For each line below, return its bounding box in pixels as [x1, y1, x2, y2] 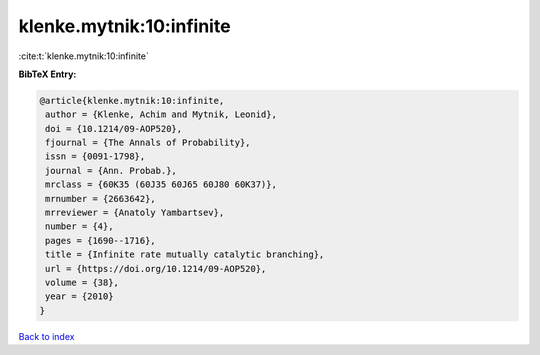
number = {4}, [45, 221, 114, 232]
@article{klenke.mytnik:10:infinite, [39, 95, 225, 106]
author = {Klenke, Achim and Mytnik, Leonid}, [45, 109, 277, 120]
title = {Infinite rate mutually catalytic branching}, [45, 249, 325, 260]
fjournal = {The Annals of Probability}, [45, 137, 251, 149]
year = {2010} [45, 291, 114, 302]
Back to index [18, 330, 75, 342]
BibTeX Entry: [18, 68, 77, 80]
